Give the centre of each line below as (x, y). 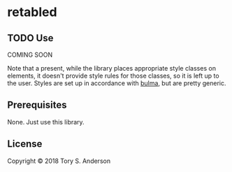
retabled (32, 12)
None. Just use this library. (46, 122)
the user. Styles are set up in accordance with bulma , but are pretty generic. (117, 83)
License (25, 144)
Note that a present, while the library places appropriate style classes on (112, 68)
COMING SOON (30, 55)
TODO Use (30, 38)
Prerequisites (37, 105)
